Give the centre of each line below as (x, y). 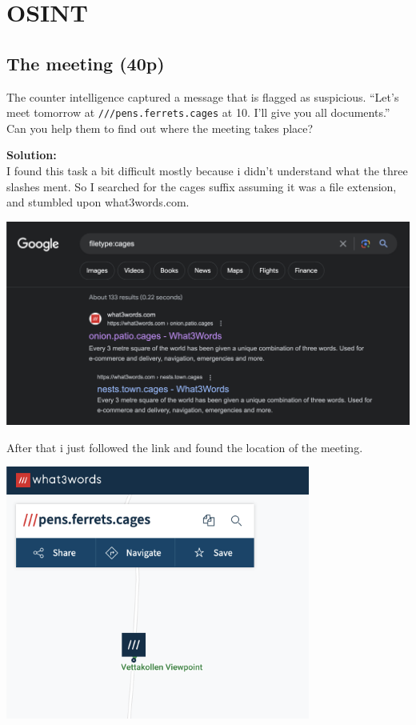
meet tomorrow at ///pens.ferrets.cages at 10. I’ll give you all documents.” (198, 112)
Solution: (32, 155)
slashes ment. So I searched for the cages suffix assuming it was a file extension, (202, 186)
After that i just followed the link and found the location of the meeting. (185, 447)
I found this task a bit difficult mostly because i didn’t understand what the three (207, 171)
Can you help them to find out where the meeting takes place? (160, 128)
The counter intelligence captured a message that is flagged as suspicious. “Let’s (203, 96)
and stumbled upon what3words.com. (98, 202)
